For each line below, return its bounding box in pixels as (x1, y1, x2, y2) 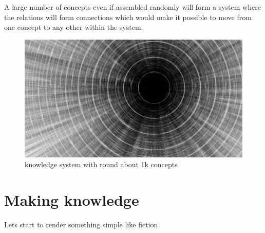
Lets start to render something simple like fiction (4, 219, 158, 229)
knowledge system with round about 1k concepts (25, 159, 178, 170)
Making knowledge (4, 189, 139, 210)
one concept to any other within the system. (4, 22, 143, 32)
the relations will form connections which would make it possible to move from (4, 11, 252, 22)
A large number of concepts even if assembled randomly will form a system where (4, 2, 261, 12)
